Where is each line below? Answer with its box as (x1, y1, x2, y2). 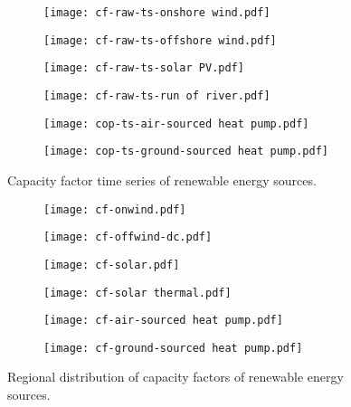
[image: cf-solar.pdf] (43, 258, 180, 271)
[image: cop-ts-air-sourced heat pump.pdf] (43, 117, 309, 130)
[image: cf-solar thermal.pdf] (43, 286, 232, 299)
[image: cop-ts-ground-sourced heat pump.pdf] (43, 145, 328, 158)
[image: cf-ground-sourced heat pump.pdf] (43, 341, 303, 355)
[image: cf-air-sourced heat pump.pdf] (43, 314, 283, 327)
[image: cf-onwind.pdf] (43, 203, 186, 216)
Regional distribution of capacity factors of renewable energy (7, 367, 344, 386)
